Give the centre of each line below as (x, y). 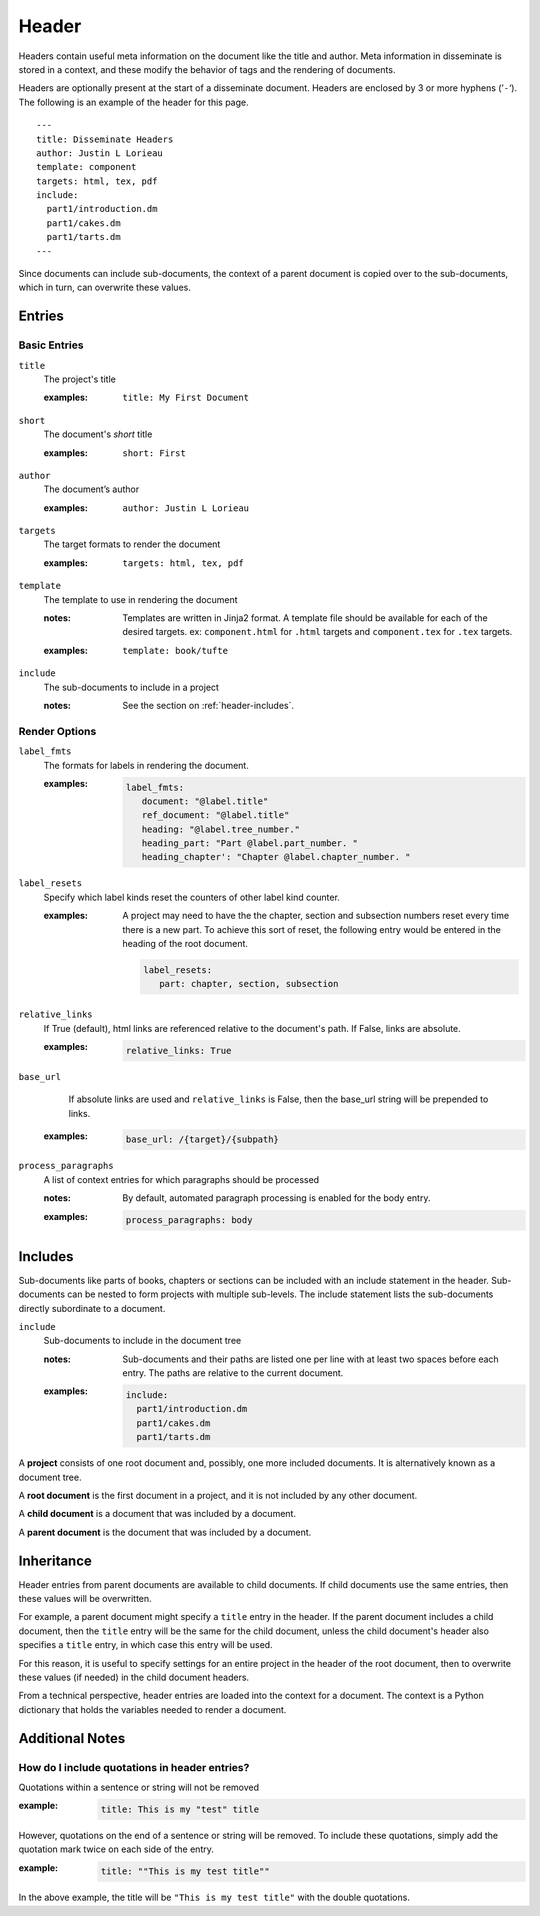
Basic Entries (51, 345)
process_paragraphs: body (189, 1220)
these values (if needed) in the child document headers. (134, 1677)
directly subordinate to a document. (92, 1308)
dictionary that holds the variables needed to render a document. (152, 1709)
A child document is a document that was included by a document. (157, 1514)
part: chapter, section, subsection (248, 984)
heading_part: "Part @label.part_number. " (250, 843)
